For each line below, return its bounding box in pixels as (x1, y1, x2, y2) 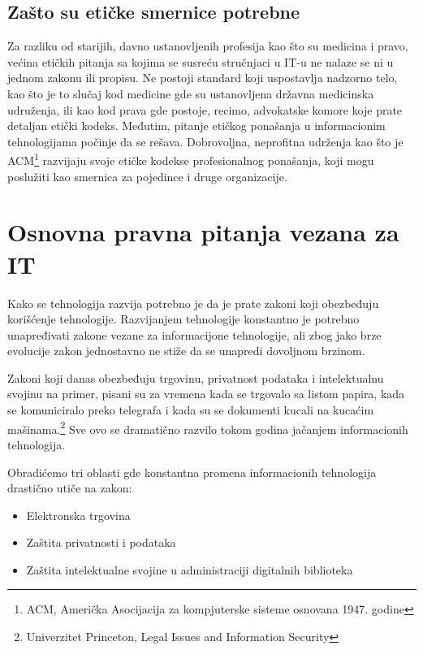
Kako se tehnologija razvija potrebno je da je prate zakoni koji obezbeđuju (7, 294, 379, 311)
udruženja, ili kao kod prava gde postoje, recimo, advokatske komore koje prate (7, 101, 403, 118)
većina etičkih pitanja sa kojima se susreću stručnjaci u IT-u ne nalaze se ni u (7, 53, 394, 70)
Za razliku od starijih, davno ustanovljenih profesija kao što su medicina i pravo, (7, 37, 408, 54)
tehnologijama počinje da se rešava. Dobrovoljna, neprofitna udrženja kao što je (7, 132, 404, 149)
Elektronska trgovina (26, 506, 131, 523)
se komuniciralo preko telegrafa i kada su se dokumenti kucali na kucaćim (7, 401, 374, 418)
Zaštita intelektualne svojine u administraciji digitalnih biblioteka (26, 561, 353, 578)
